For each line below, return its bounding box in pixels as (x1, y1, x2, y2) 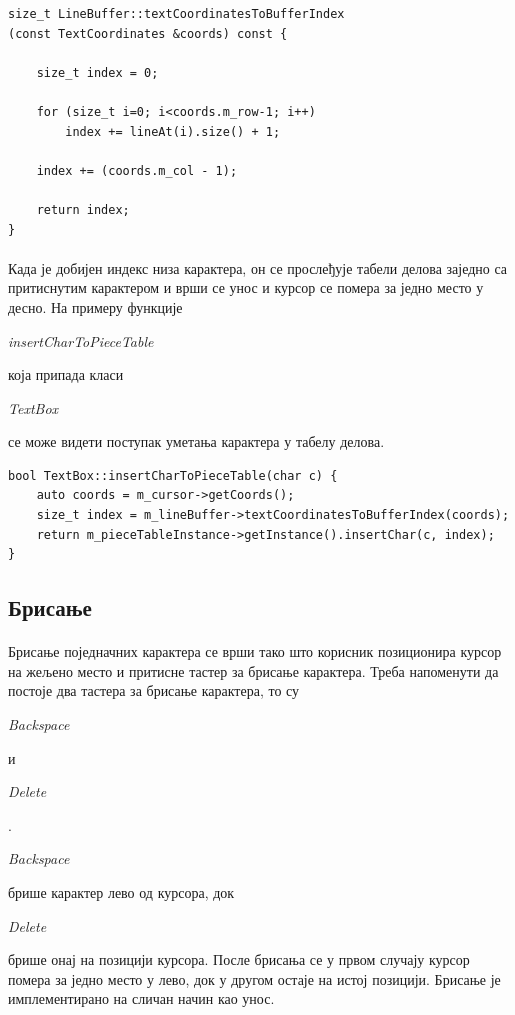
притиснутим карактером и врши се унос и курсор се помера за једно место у (8, 277, 484, 298)
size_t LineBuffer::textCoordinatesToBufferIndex (8, 7, 345, 21)
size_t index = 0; (36, 65, 159, 80)
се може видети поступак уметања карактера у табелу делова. (8, 431, 385, 452)
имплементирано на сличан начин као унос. (8, 988, 275, 1009)
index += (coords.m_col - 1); (36, 163, 238, 178)
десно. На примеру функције (8, 296, 183, 317)
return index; (36, 202, 130, 217)
